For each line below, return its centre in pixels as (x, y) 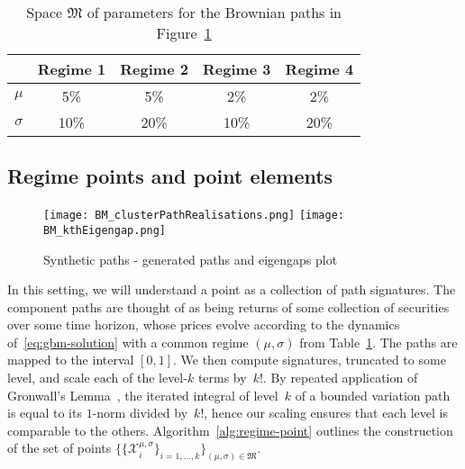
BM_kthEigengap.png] (105, 230)
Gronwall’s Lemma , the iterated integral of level (143, 395)
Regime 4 (319, 69)
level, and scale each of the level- (97, 378)
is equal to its (45, 413)
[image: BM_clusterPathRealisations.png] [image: (194, 216)
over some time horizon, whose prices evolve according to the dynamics (204, 325)
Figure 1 (184, 33)
